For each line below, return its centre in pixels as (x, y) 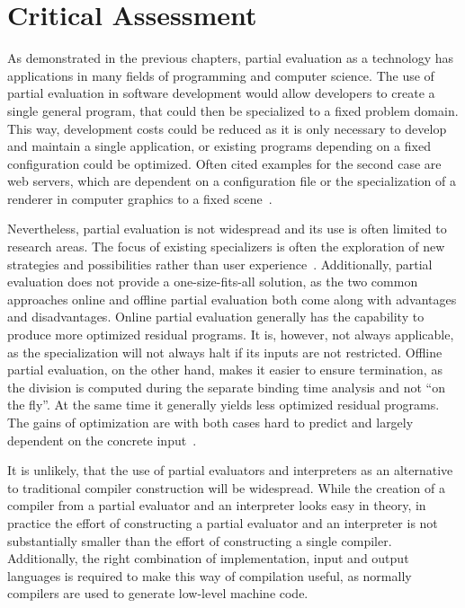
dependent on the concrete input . (102, 440)
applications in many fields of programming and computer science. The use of (221, 75)
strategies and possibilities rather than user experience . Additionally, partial (220, 264)
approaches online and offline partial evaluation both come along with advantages (232, 299)
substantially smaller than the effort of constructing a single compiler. (200, 540)
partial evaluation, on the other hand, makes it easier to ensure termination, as (225, 370)
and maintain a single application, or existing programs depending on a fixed (219, 146)
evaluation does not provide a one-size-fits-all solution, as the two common (213, 282)
